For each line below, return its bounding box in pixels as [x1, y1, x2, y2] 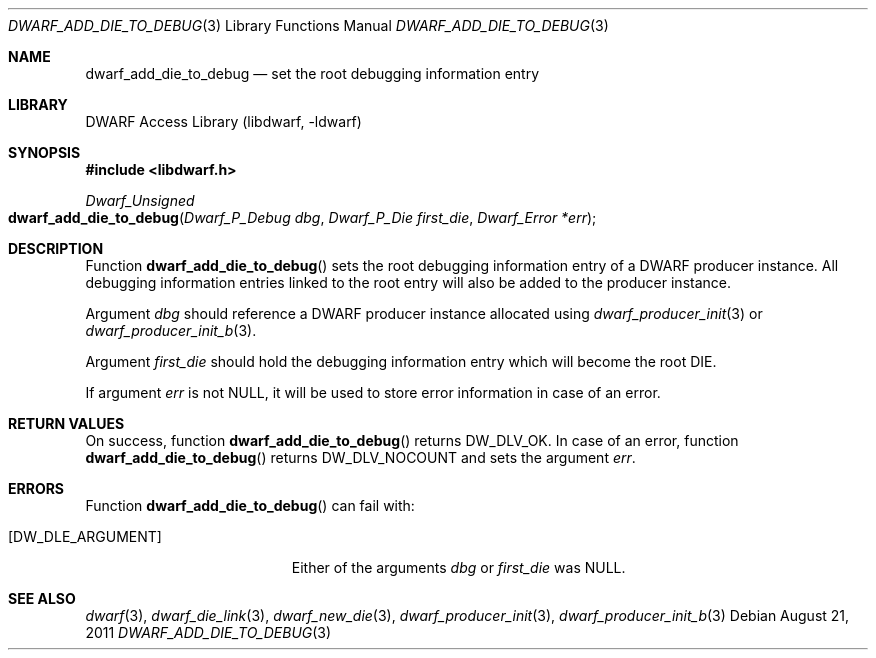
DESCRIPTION [8, 240, 104, 257]
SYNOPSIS [8, 144, 81, 161]
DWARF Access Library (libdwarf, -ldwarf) [85, 113, 362, 130]
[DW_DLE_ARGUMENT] [8, 528, 162, 545]
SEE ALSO [8, 590, 76, 607]
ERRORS [8, 480, 65, 497]
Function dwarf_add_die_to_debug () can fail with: [85, 497, 415, 514]
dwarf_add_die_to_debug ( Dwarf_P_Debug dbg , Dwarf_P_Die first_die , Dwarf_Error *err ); [8, 209, 597, 226]
